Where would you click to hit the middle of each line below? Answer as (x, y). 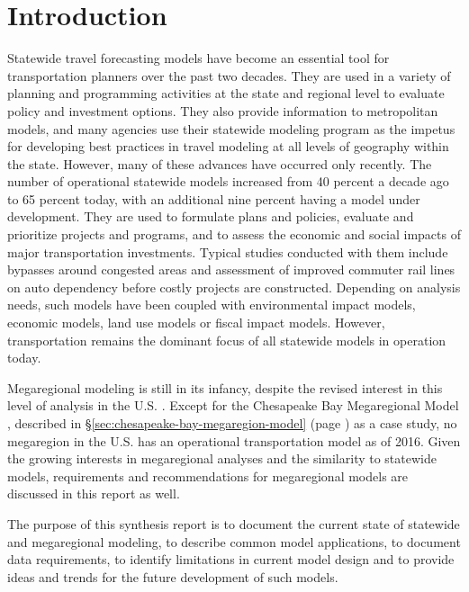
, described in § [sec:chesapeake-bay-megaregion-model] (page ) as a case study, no (232, 423)
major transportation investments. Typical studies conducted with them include (228, 251)
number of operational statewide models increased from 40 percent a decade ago (228, 181)
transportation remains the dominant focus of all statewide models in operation (227, 340)
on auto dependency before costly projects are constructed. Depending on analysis (234, 287)
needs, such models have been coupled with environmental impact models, (212, 305)
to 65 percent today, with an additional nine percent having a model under (214, 198)
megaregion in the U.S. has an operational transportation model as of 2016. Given (234, 440)
